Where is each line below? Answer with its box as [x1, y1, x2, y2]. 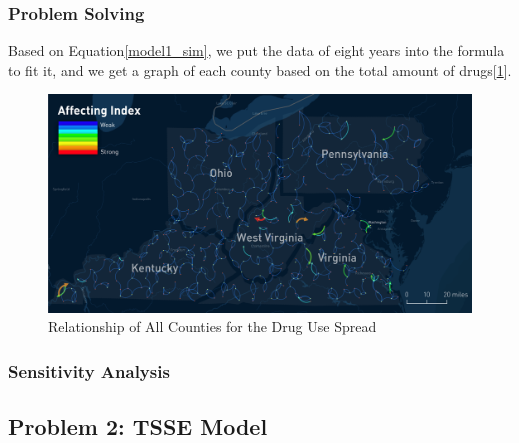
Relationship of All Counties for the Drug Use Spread [48, 316, 377, 337]
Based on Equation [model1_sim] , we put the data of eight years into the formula [8, 40, 505, 61]
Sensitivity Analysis [8, 358, 170, 383]
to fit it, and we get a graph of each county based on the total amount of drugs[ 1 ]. [8, 59, 512, 80]
